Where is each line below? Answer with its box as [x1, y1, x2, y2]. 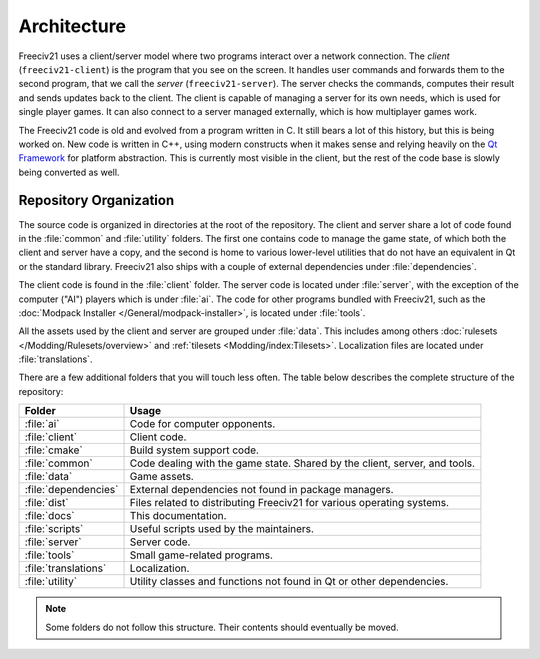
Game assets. [129, 470, 194, 484]
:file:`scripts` [24, 522, 84, 536]
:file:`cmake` [24, 443, 84, 457]
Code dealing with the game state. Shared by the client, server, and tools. [129, 456, 475, 470]
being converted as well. [18, 166, 120, 178]
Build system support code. [129, 443, 260, 457]
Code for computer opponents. [129, 417, 276, 431]
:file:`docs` [24, 509, 75, 523]
